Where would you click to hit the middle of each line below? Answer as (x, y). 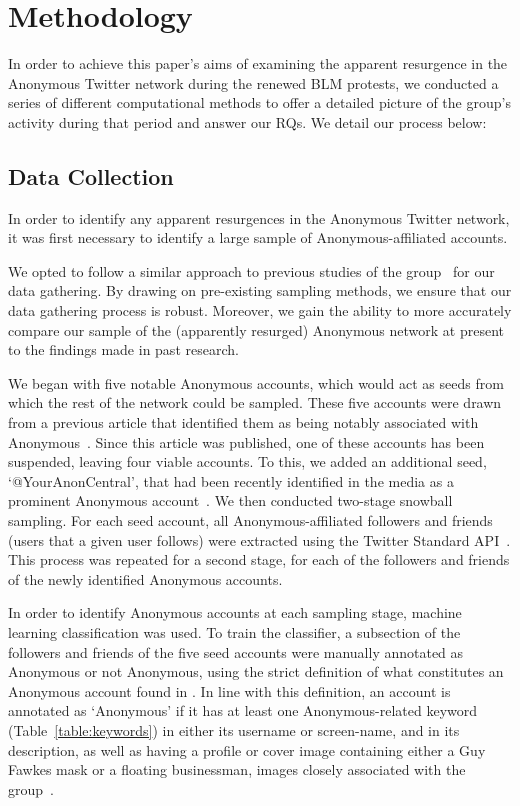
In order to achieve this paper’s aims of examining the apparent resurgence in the (258, 63)
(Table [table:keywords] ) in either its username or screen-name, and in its (234, 729)
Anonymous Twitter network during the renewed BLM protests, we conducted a (253, 82)
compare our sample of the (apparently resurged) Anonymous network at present (256, 329)
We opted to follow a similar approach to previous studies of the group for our (251, 270)
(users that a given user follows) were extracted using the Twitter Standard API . (259, 539)
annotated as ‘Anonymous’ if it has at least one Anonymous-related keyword (243, 710)
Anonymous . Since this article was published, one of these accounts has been (246, 441)
